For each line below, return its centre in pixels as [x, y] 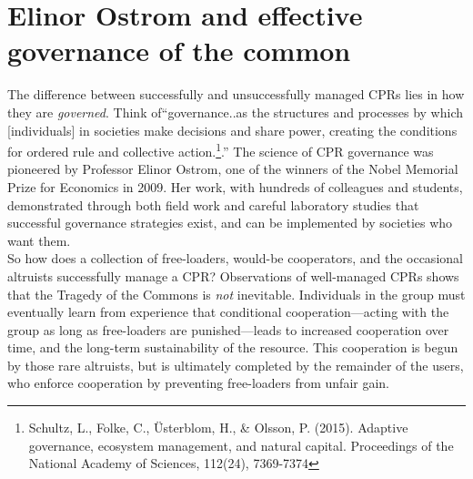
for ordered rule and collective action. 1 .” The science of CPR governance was [221, 150]
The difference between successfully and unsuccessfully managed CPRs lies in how [236, 94]
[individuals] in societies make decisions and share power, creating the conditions [232, 130]
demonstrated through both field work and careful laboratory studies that [213, 204]
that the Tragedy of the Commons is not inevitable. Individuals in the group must [236, 294]
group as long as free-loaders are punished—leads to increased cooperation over [228, 329]
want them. [39, 240]
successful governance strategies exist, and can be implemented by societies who [230, 223]
